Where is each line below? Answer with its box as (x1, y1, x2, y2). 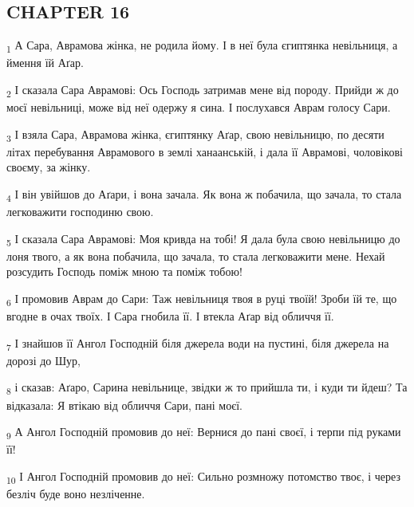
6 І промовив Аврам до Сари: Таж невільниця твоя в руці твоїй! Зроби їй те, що (6, 289, 397, 309)
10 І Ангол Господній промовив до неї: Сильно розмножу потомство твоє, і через (6, 467, 400, 486)
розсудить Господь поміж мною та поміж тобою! (6, 263, 242, 280)
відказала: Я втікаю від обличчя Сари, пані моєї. (6, 396, 242, 413)
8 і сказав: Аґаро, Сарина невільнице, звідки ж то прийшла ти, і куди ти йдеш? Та (6, 379, 408, 398)
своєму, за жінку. (6, 159, 91, 175)
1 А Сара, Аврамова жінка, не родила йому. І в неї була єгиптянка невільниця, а (6, 37, 398, 55)
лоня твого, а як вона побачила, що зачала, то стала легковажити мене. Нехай (6, 247, 385, 264)
